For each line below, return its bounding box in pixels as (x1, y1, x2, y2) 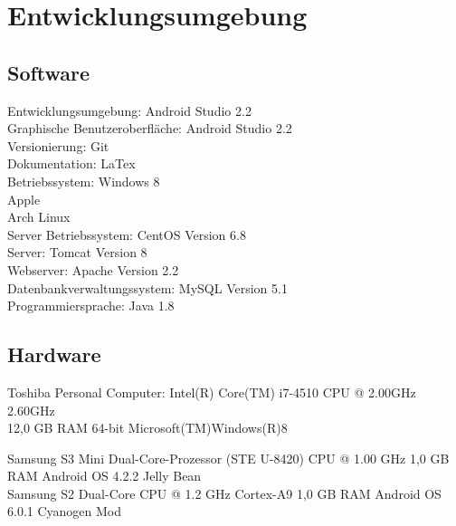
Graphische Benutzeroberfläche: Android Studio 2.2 (7, 119, 292, 138)
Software (7, 58, 90, 86)
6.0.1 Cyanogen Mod (7, 502, 122, 521)
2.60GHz (7, 400, 55, 419)
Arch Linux (7, 207, 71, 226)
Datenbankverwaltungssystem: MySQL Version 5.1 (7, 278, 288, 297)
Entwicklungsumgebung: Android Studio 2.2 (7, 100, 252, 120)
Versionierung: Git (7, 136, 109, 155)
